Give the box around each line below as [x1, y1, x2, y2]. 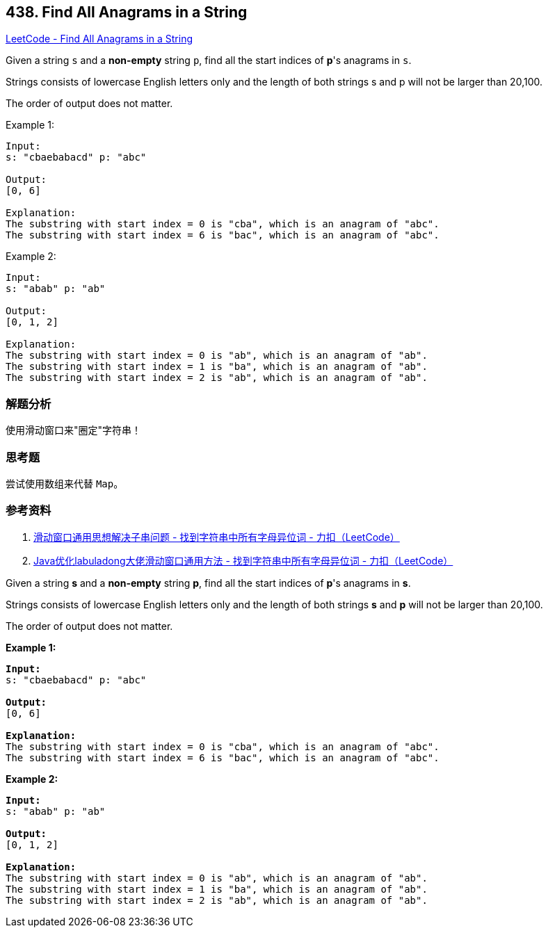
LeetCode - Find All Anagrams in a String [6, 33, 193, 45]
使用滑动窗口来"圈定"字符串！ [6, 424, 142, 437]
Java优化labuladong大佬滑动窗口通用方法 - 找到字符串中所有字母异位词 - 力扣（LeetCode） [33, 554, 453, 567]
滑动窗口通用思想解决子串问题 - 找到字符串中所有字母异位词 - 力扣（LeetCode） [33, 530, 400, 543]
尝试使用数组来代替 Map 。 [6, 477, 124, 489]
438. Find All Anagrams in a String [6, 3, 248, 21]
